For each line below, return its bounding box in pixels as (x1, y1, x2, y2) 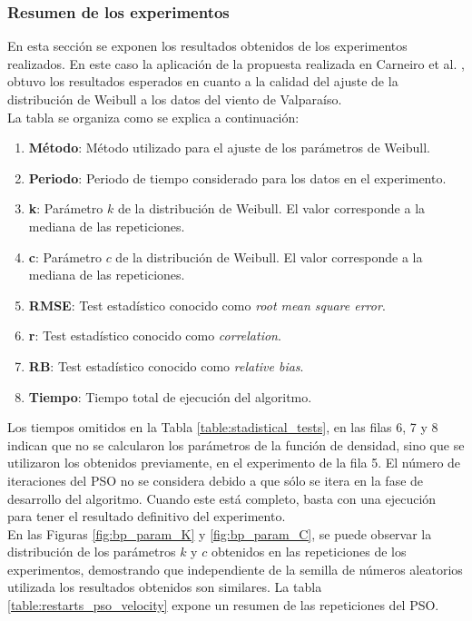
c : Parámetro (28, 247, 102, 266)
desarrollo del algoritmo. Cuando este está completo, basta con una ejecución (7, 488, 437, 508)
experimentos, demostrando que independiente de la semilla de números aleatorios (7, 559, 463, 578)
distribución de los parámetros (7, 542, 176, 561)
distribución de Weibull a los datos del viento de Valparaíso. (7, 90, 342, 108)
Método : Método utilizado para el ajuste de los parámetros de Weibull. (28, 138, 430, 157)
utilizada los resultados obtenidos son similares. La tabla (7, 577, 322, 596)
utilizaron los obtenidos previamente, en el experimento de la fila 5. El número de (7, 453, 461, 472)
